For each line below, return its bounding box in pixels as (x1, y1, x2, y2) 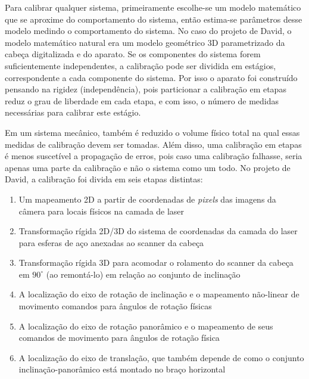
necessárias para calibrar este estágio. (5, 106, 141, 119)
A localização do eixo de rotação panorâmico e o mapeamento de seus (18, 319, 273, 332)
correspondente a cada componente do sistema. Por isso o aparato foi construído (5, 71, 298, 83)
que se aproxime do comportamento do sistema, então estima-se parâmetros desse (5, 13, 302, 25)
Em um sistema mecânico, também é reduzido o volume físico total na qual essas (5, 126, 300, 138)
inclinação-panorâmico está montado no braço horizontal (18, 363, 226, 375)
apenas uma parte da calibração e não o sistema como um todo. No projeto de (5, 161, 291, 173)
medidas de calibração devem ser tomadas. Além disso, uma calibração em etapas (5, 138, 302, 150)
